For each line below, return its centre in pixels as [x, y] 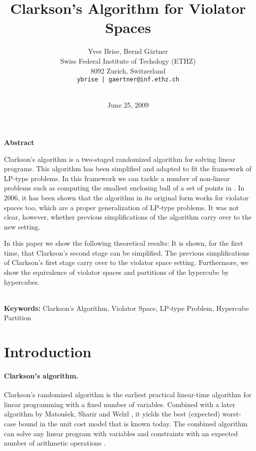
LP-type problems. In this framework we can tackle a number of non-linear [117, 178]
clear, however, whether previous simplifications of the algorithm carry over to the [128, 217]
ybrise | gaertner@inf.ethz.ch [128, 80]
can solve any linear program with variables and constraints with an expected [121, 433]
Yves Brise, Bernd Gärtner [128, 51]
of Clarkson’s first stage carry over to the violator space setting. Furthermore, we [126, 262]
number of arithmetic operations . [55, 443]
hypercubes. [22, 282]
